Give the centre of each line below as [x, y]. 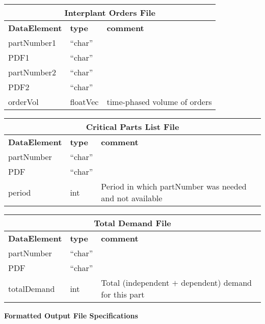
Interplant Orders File [110, 12]
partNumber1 [32, 43]
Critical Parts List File [132, 127]
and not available [132, 198]
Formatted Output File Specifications [71, 315]
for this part [123, 294]
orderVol [23, 102]
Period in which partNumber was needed [174, 186]
